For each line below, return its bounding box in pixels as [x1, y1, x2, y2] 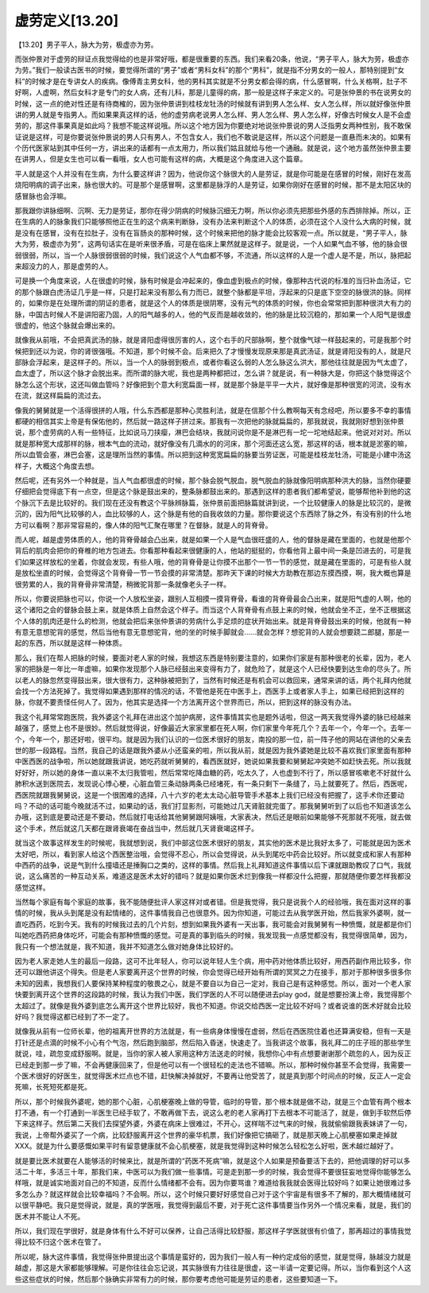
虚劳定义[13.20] [14, 12, 119, 29]
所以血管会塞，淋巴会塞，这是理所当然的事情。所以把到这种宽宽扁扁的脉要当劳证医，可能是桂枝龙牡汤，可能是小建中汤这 [14, 450, 412, 460]
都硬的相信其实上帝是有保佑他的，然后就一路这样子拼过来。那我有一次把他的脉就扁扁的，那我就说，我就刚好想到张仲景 [14, 417, 404, 426]
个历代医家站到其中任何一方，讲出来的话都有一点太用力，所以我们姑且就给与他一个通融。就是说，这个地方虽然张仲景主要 [14, 143, 412, 153]
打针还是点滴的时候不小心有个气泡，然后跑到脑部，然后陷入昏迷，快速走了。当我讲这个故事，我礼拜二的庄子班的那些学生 [14, 1038, 412, 1047]
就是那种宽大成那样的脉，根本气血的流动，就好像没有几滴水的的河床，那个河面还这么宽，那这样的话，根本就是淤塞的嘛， [14, 438, 412, 448]
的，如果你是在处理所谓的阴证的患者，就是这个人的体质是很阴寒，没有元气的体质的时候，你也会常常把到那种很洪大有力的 [14, 298, 412, 308]
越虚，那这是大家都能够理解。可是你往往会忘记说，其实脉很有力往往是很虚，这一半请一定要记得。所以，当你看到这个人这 [14, 1263, 412, 1272]
